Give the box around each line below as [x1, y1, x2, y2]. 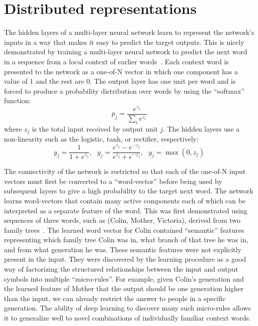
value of [4, 76, 28, 86]
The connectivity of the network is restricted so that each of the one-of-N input [4, 166, 246, 176]
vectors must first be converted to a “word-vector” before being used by [4, 175, 222, 186]
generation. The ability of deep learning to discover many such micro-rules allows [4, 303, 251, 313]
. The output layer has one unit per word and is [89, 76, 236, 86]
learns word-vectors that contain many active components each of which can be [4, 195, 246, 205]
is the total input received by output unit [32, 123, 158, 134]
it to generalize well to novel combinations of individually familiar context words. [4, 313, 251, 323]
